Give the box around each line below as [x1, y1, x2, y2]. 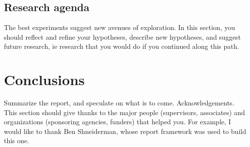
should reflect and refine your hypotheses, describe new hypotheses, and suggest [4, 31, 241, 42]
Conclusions [4, 70, 85, 89]
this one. [4, 135, 30, 146]
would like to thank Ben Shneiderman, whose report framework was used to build [4, 126, 246, 136]
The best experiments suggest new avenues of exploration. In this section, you [4, 22, 235, 32]
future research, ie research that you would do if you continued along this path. [4, 41, 239, 51]
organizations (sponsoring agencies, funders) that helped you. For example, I [4, 117, 231, 127]
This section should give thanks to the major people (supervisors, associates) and [4, 107, 245, 117]
